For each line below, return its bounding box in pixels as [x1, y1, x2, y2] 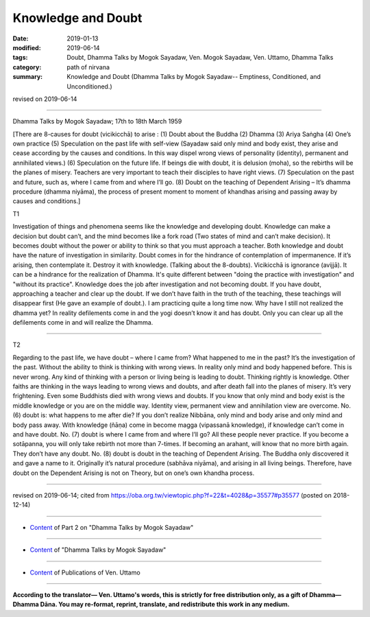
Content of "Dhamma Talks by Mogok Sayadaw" [29, 546, 166, 554]
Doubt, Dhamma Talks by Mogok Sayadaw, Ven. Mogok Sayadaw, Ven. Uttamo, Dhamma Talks [66, 54, 334, 62]
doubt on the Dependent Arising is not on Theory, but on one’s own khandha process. [12, 469, 255, 477]
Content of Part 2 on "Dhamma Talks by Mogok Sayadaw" [29, 523, 194, 531]
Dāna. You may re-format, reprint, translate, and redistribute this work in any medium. [40, 601, 291, 609]
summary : [12, 73, 43, 81]
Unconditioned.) [66, 82, 112, 91]
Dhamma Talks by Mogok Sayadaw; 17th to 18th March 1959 [12, 117, 182, 126]
